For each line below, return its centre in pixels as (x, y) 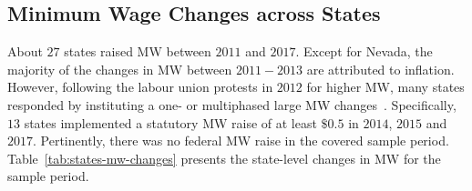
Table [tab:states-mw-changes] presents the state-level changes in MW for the (224, 158)
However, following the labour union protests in (140, 87)
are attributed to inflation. (380, 69)
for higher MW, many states (385, 87)
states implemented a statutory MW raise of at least (170, 122)
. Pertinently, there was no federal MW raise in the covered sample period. (241, 141)
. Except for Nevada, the (364, 51)
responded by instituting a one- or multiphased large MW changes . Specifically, (232, 104)
